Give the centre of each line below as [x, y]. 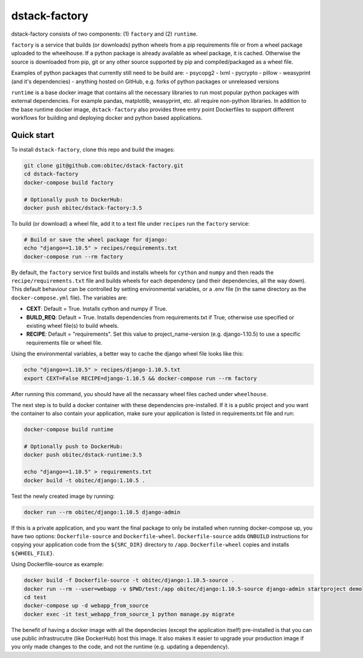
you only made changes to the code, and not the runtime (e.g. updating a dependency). [120, 647]
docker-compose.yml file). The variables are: [69, 298]
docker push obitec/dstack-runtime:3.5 [83, 455]
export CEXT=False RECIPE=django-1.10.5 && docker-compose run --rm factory [140, 378]
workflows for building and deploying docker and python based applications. [107, 118]
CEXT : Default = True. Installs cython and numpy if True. [97, 309]
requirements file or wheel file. [64, 342]
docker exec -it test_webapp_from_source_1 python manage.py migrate [129, 614]
